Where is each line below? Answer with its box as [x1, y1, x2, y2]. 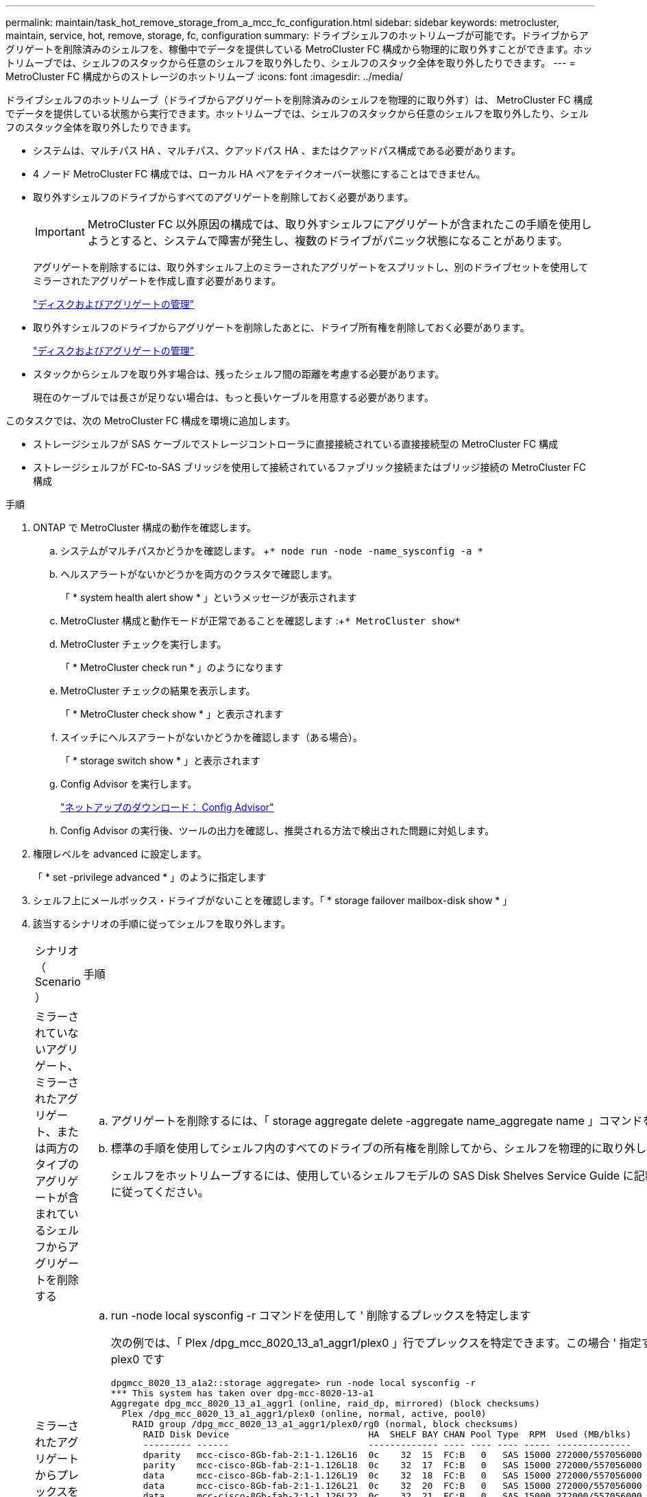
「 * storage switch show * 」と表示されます [60, 755, 260, 766]
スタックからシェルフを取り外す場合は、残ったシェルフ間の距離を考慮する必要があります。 [33, 368, 445, 380]
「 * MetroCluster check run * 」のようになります [60, 661, 284, 673]
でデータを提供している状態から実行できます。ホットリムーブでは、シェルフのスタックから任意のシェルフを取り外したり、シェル [5, 108, 589, 119]
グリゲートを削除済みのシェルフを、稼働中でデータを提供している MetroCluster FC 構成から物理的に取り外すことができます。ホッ [5, 43, 593, 55]
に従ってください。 [110, 1185, 209, 1199]
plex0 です [110, 1352, 164, 1366]
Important [35, 225, 85, 239]
